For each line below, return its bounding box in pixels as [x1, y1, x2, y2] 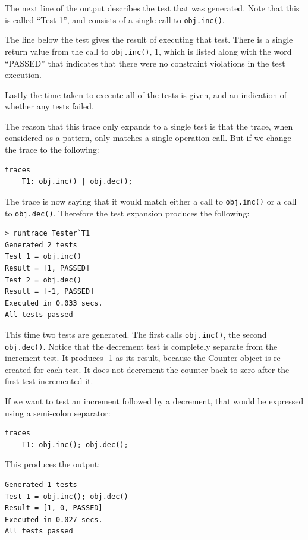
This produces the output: [5, 458, 100, 470]
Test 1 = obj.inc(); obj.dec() [5, 492, 128, 501]
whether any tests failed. [5, 100, 94, 112]
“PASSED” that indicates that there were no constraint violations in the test [5, 56, 285, 69]
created [5, 363, 32, 375]
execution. [5, 68, 42, 81]
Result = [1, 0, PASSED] [5, 504, 103, 513]
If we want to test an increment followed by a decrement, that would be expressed [5, 395, 304, 407]
